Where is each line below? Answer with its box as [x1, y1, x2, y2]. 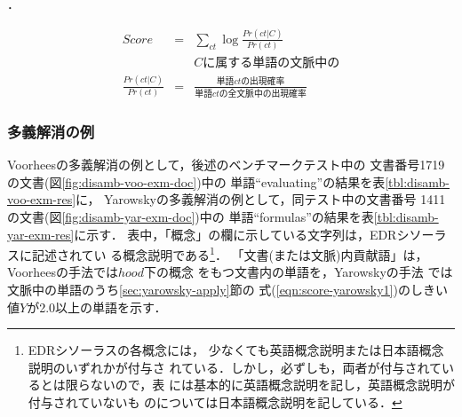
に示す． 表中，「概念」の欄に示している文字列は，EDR [74, 224, 397, 243]
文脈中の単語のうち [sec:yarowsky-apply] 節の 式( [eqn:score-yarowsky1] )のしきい [7, 279, 448, 298]
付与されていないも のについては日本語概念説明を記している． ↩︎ [28, 392, 402, 411]
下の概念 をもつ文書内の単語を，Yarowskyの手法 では [143, 263, 453, 281]
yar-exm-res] [7, 224, 75, 243]
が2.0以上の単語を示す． [27, 297, 167, 316]
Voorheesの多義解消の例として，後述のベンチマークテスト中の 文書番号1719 [7, 155, 445, 174]
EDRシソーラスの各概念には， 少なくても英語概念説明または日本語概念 [28, 341, 444, 359]
